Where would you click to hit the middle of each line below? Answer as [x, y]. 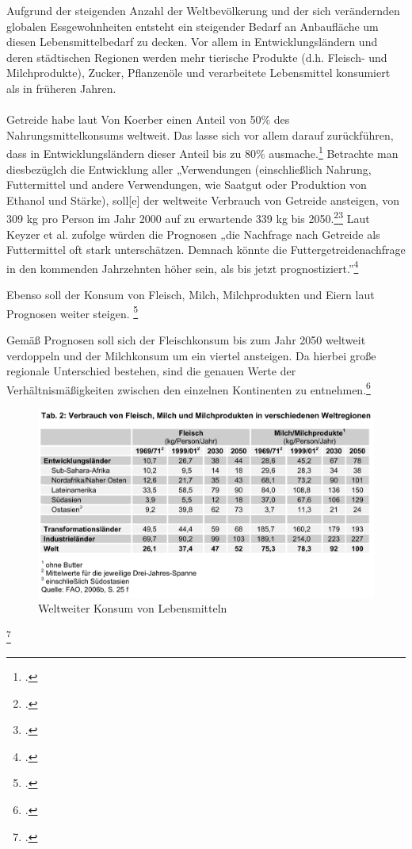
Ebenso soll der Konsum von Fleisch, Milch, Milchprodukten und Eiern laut [191, 295]
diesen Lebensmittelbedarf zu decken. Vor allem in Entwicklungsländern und [192, 42]
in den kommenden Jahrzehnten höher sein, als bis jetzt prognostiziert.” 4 [183, 267]
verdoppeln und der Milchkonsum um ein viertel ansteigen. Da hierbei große [191, 355]
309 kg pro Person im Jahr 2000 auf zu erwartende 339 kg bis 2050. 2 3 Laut [188, 217]
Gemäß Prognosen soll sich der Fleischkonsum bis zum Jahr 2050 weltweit [186, 339]
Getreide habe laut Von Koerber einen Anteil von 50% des [148, 119]
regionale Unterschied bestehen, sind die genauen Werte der [151, 371]
